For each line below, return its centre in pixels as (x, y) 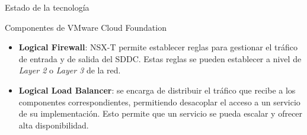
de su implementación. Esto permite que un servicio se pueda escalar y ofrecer (161, 113)
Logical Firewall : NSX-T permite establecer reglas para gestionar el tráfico (158, 47)
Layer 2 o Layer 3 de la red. (70, 70)
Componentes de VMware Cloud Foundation (86, 27)
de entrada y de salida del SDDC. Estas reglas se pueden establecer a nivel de (160, 58)
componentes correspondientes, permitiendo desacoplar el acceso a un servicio (159, 102)
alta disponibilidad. (54, 125)
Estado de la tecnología (47, 7)
